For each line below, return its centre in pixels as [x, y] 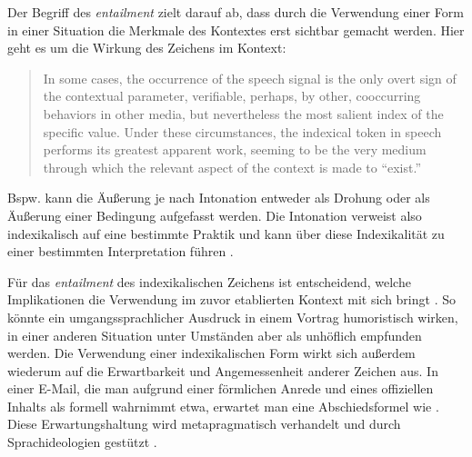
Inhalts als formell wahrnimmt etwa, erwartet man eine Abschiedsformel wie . [223, 406]
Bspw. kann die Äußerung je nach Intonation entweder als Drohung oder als [219, 198]
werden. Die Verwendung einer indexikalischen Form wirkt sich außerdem [211, 353]
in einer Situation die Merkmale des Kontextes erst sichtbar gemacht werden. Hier [236, 30]
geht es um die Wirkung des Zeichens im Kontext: [147, 48]
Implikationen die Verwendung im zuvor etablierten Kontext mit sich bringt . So [231, 299]
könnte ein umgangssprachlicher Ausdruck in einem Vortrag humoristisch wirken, [233, 317]
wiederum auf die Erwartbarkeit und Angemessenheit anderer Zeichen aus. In [223, 370]
